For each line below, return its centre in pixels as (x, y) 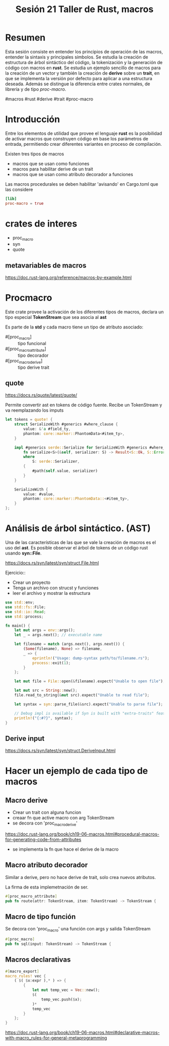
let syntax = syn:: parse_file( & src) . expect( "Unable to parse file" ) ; (89, 704)
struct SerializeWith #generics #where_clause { (66, 424)
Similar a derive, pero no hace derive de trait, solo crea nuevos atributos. (80, 877)
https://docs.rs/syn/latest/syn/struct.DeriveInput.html (60, 751)
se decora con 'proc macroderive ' (45, 823)
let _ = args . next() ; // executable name (58, 635)
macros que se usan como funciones (51, 163)
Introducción (33, 119)
